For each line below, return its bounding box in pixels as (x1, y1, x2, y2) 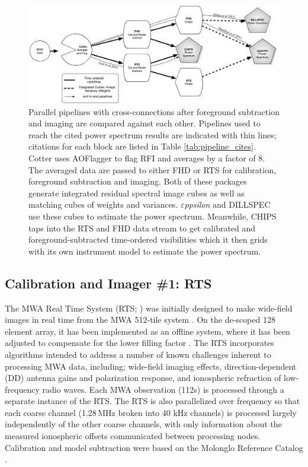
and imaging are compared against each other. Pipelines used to (28, 117, 261, 129)
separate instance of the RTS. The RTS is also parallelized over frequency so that (5, 395, 300, 407)
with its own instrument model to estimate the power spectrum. (28, 244, 261, 257)
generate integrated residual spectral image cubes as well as (28, 186, 245, 199)
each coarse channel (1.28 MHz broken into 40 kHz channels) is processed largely (5, 406, 297, 418)
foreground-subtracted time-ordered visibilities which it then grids (28, 233, 268, 246)
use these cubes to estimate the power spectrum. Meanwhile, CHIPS (28, 209, 277, 222)
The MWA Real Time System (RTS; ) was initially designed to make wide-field (5, 301, 293, 314)
